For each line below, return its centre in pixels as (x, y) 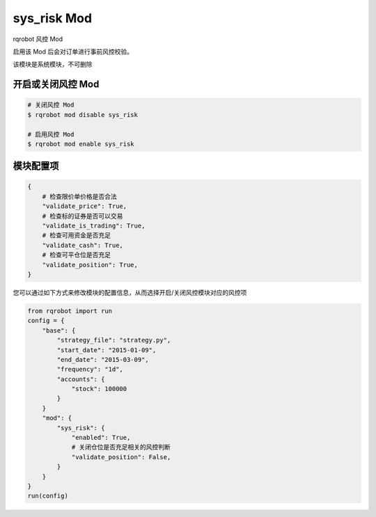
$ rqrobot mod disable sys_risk (83, 114)
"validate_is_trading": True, (94, 226)
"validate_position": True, (90, 265)
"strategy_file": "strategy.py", (114, 340)
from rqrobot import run (70, 311)
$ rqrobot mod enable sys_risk (81, 144)
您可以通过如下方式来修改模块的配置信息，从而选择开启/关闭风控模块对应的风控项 (130, 292)
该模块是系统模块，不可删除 (53, 64)
